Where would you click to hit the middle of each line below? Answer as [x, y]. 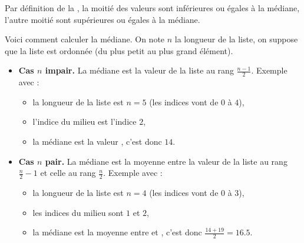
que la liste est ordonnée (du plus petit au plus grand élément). [119, 50]
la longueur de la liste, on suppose [236, 39]
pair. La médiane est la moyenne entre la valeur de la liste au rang [166, 161]
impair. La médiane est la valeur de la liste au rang [139, 70]
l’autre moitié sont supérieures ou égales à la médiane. [103, 19]
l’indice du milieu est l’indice [85, 121]
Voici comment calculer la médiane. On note [85, 39]
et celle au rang [68, 173]
